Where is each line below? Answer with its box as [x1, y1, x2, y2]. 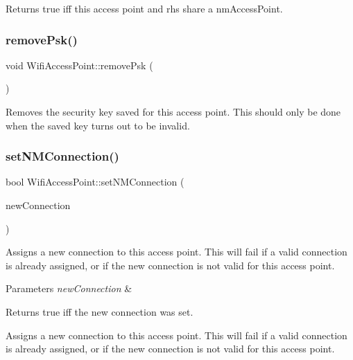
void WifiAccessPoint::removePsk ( [6, 57, 153, 72]
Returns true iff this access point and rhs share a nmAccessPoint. [6, 1, 283, 15]
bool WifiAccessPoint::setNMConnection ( [6, 174, 184, 189]
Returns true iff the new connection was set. [6, 304, 193, 318]
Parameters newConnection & [6, 281, 132, 296]
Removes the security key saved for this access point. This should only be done [6, 105, 341, 118]
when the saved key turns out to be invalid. [6, 118, 190, 132]
